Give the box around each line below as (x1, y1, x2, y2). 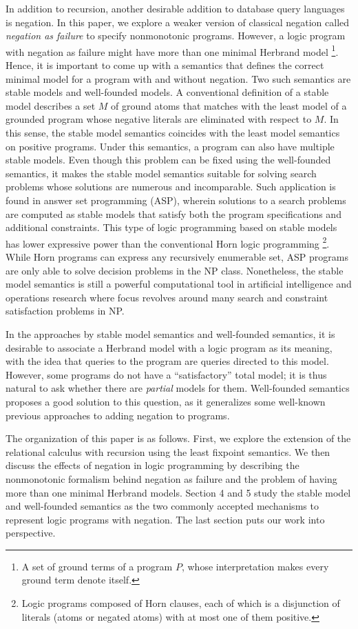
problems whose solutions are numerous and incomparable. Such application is (6, 179, 336, 194)
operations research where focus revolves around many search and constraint (6, 290, 328, 304)
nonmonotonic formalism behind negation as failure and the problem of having (6, 471, 337, 486)
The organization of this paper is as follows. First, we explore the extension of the (6, 431, 351, 446)
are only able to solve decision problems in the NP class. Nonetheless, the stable (6, 263, 344, 277)
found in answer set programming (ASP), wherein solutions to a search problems (6, 192, 346, 207)
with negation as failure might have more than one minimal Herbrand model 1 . (6, 42, 339, 59)
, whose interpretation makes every (181, 559, 329, 573)
